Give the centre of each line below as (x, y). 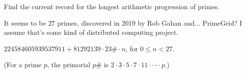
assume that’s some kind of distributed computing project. (91, 32)
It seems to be (25, 22)
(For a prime (23, 65)
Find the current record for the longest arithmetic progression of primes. (112, 6)
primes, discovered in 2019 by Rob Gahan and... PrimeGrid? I (149, 22)
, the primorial (69, 65)
